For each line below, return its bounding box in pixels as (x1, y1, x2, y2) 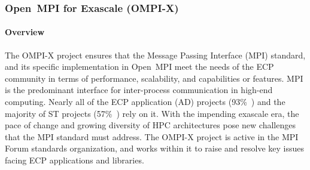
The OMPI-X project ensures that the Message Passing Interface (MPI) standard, (5, 48, 306, 61)
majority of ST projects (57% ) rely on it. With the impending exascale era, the (5, 107, 299, 119)
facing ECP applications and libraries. (5, 153, 144, 166)
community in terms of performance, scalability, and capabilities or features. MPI (5, 72, 303, 84)
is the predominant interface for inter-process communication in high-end (5, 84, 273, 96)
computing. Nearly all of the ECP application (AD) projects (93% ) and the (5, 95, 285, 108)
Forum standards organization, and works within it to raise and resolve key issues (5, 142, 304, 154)
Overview (5, 26, 45, 38)
